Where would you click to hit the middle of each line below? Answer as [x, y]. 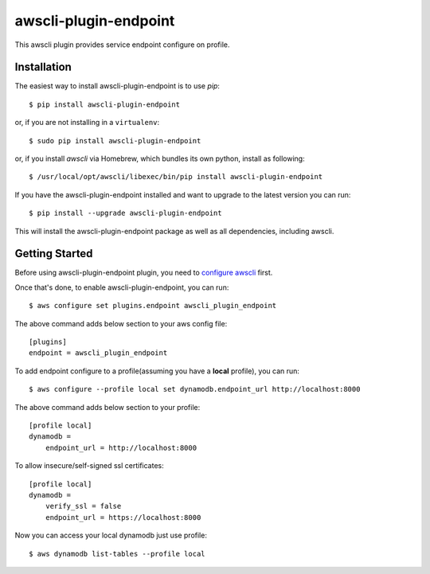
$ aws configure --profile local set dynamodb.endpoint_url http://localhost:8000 [195, 389]
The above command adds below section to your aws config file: [121, 323]
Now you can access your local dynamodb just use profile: [111, 535]
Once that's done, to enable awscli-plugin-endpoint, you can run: [122, 287]
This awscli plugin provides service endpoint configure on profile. [122, 45]
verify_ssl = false [83, 506]
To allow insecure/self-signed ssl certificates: [89, 466]
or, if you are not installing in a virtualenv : [87, 123]
